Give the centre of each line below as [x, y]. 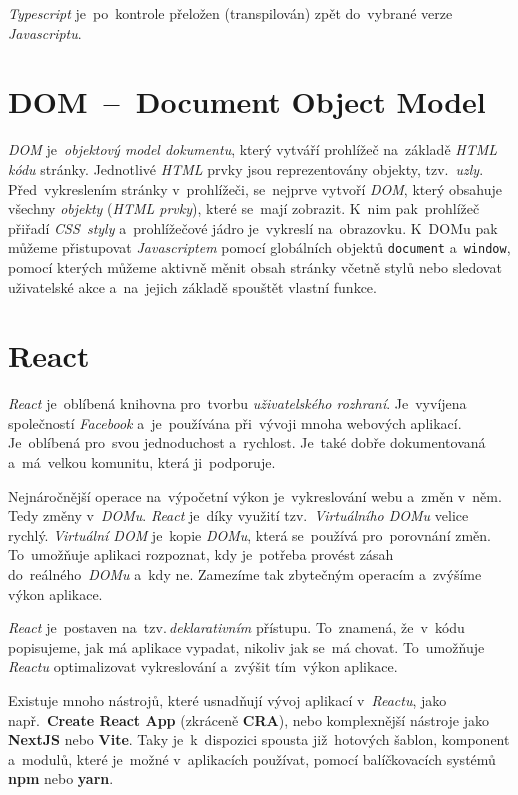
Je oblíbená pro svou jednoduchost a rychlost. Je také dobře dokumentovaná [247, 442]
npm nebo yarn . [61, 778]
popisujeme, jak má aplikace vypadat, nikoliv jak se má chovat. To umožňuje [246, 646]
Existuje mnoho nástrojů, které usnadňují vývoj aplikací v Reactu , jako [227, 699]
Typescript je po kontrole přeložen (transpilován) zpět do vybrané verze [230, 13]
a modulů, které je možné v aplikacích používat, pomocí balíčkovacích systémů [252, 758]
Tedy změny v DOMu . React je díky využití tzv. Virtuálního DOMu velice [238, 515]
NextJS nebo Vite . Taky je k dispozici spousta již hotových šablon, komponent [259, 739]
